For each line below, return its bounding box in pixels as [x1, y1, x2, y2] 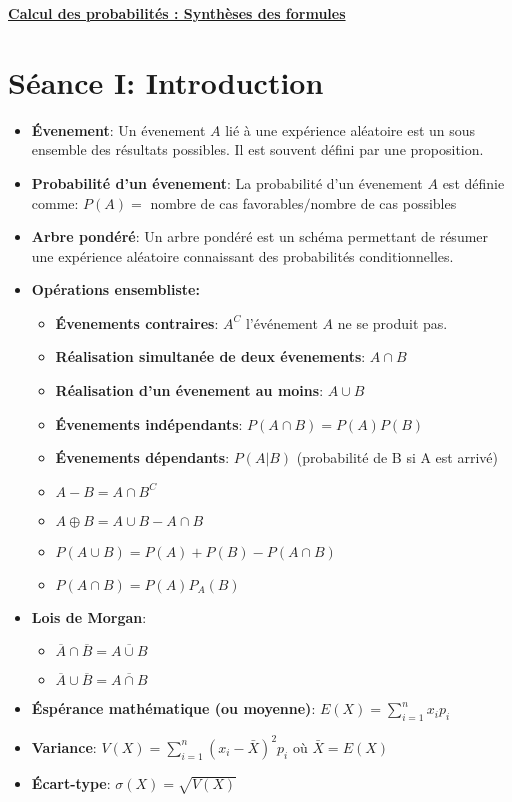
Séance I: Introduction [8, 61, 324, 102]
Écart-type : [31, 772, 111, 793]
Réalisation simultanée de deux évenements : [55, 346, 366, 367]
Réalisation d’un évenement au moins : [55, 380, 324, 401]
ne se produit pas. [337, 312, 448, 333]
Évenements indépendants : [55, 413, 243, 434]
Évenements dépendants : [55, 447, 230, 468]
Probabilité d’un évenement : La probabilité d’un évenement [31, 172, 423, 193]
